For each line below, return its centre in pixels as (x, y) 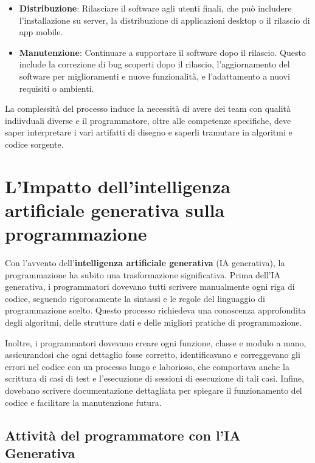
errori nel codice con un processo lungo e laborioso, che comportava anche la (147, 366)
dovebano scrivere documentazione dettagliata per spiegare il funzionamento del (154, 390)
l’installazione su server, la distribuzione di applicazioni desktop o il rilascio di (164, 20)
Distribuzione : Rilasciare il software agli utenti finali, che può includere (155, 8)
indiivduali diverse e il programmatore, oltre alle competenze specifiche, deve (148, 120)
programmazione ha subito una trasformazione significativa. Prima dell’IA (143, 274)
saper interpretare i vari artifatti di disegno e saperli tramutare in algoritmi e (149, 132)
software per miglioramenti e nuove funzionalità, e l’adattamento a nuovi (154, 76)
